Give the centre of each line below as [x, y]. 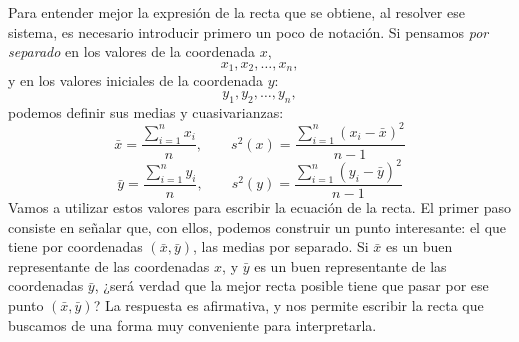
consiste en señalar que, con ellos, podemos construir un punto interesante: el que [257, 226]
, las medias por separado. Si [280, 246]
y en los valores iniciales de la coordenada [136, 80]
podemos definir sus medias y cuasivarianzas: [146, 111]
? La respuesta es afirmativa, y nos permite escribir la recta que [288, 305]
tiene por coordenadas [75, 246]
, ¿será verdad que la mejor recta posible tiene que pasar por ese [291, 285]
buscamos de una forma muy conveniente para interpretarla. [192, 324]
